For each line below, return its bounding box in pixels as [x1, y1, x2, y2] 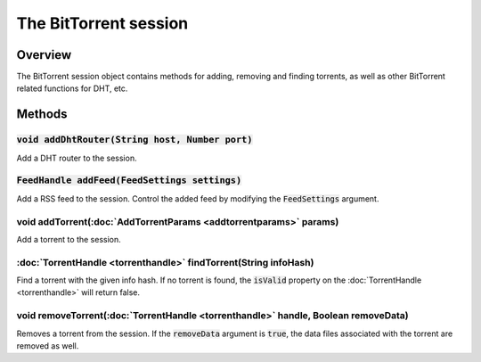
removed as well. [16, 340, 79, 351]
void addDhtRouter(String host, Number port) [16, 134, 253, 146]
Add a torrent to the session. [16, 234, 122, 244]
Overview [16, 47, 72, 62]
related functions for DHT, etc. [16, 83, 128, 94]
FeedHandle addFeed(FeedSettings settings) [16, 175, 242, 186]
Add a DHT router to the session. [16, 152, 137, 163]
